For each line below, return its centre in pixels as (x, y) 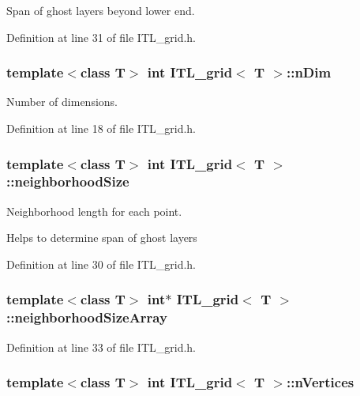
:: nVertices (320, 382)
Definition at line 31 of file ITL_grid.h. (101, 37)
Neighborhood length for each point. (94, 211)
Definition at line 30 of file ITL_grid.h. (101, 264)
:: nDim (309, 72)
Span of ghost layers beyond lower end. (101, 10)
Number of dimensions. (62, 102)
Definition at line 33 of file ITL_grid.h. (101, 347)
